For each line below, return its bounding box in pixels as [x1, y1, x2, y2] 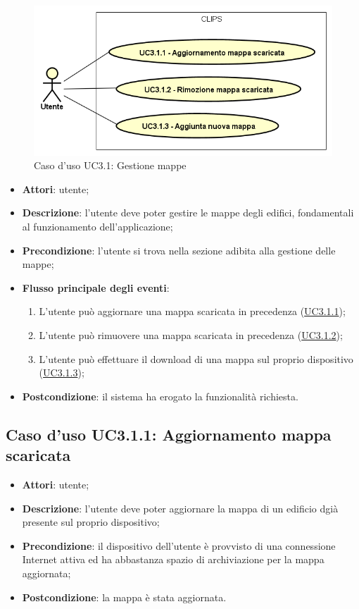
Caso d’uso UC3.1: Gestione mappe [34, 158, 187, 173]
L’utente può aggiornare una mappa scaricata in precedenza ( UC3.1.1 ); [39, 304, 346, 319]
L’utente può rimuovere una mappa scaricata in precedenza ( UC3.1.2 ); [39, 327, 343, 342]
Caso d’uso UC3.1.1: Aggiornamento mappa [6, 423, 332, 445]
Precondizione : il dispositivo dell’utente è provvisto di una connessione [22, 538, 336, 553]
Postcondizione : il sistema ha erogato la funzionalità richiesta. [22, 388, 298, 403]
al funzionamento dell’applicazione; [22, 219, 173, 234]
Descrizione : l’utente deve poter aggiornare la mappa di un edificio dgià [22, 500, 339, 515]
